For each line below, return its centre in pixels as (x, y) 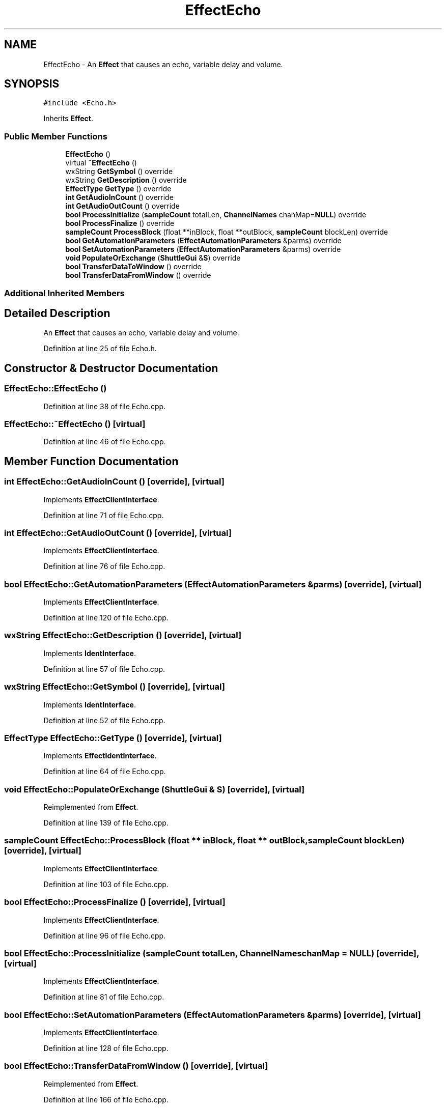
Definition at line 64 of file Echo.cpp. (105, 772)
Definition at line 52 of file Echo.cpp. (104, 720)
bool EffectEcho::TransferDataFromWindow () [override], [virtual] (136, 1066)
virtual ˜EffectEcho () (101, 163)
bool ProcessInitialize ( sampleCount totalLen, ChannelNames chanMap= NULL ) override (216, 215)
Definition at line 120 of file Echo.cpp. (106, 618)
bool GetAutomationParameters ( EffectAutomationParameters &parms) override (203, 241)
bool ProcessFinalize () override (120, 223)
